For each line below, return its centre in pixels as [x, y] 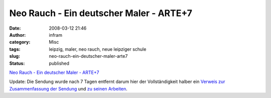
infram [56, 35]
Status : [17, 63]
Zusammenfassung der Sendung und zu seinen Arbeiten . [68, 88]
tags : [15, 49]
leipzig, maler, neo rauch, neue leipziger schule [98, 49]
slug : [15, 56]
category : [20, 42]
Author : [18, 35]
